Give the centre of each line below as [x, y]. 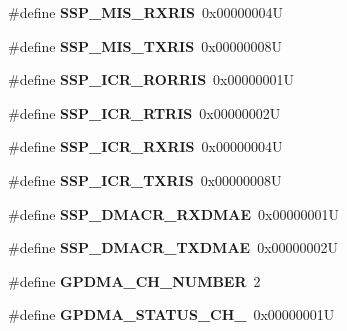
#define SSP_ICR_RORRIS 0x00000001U [151, 79]
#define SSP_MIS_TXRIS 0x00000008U [145, 45]
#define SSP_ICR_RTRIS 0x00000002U [144, 112]
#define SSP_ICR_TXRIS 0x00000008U [145, 179]
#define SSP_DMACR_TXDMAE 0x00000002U [173, 247]
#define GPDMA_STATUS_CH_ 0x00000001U [171, 314]
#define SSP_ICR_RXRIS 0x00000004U [145, 146]
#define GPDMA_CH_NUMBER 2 [134, 280]
